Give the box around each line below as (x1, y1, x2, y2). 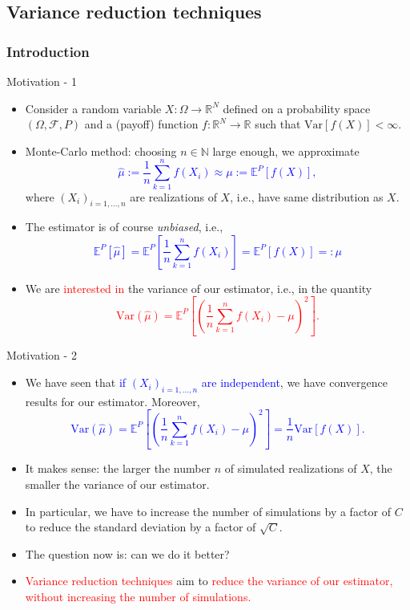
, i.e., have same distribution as (230, 188, 384, 205)
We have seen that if (25, 374, 127, 391)
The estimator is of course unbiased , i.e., (25, 218, 223, 235)
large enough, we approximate (212, 142, 360, 159)
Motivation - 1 (6, 73, 77, 89)
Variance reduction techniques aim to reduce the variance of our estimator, (25, 572, 393, 589)
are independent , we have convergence (201, 374, 388, 391)
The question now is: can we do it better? (25, 545, 230, 562)
